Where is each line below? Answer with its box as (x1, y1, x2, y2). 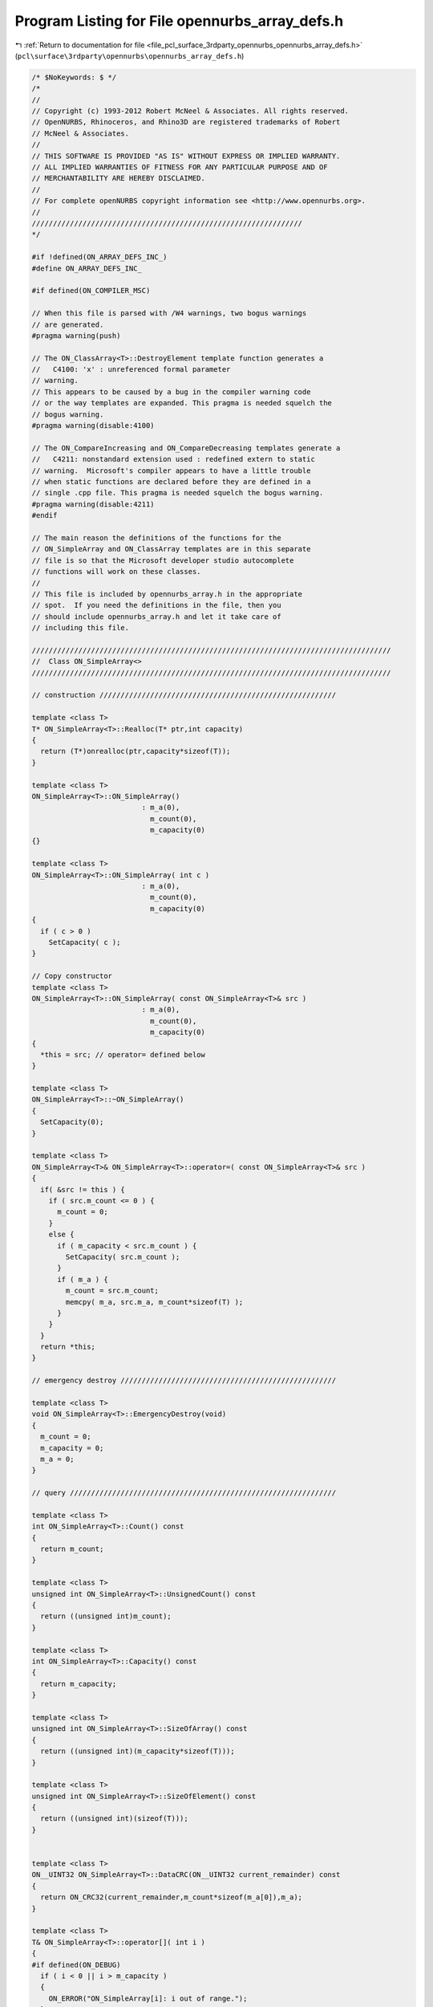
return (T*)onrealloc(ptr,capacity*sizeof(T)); (40, 747, 231, 756)
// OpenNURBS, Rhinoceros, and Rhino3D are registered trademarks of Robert (31, 117, 341, 127)
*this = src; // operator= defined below (40, 1050, 206, 1059)
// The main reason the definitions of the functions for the (31, 533, 281, 542)
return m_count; (40, 1545, 104, 1553)
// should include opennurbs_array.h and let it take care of (31, 612, 281, 621)
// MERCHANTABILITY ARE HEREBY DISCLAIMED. (31, 173, 206, 183)
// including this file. (31, 623, 130, 633)
